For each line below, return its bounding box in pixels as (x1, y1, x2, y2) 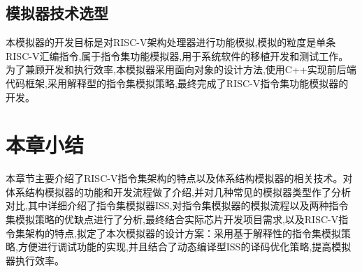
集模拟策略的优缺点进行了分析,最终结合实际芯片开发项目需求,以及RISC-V (6, 212, 339, 227)
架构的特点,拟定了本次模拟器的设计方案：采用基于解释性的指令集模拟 (24, 225, 341, 240)
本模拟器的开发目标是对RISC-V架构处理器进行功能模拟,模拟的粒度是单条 (6, 35, 336, 50)
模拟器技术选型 (6, 2, 108, 24)
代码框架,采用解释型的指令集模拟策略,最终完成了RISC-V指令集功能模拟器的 (6, 75, 349, 90)
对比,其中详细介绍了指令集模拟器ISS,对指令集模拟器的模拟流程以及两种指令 (6, 198, 349, 213)
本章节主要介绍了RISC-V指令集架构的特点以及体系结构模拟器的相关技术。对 (6, 171, 353, 186)
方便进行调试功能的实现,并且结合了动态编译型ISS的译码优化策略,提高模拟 (17, 239, 352, 254)
